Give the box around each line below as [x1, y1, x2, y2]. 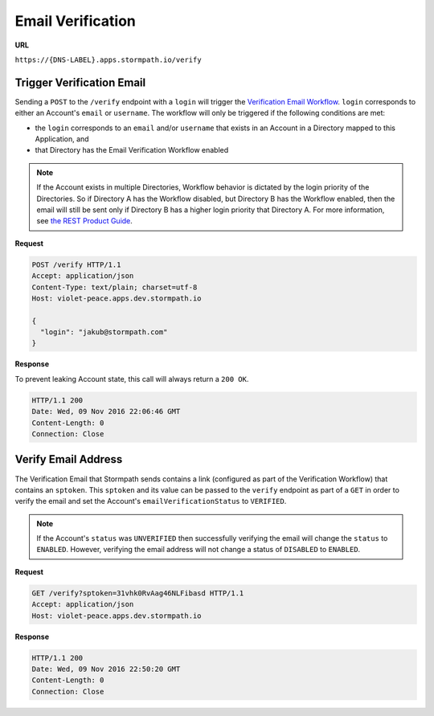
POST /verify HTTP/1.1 [31, 260, 121, 269]
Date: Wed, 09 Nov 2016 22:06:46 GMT [31, 407, 181, 416]
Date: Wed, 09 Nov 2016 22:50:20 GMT [31, 664, 181, 673]
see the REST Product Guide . [36, 216, 133, 226]
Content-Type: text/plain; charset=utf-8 [31, 282, 198, 292]
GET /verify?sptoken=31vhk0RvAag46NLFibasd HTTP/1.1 [31, 588, 244, 598]
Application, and [35, 134, 89, 144]
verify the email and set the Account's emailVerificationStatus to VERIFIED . [14, 497, 287, 506]
